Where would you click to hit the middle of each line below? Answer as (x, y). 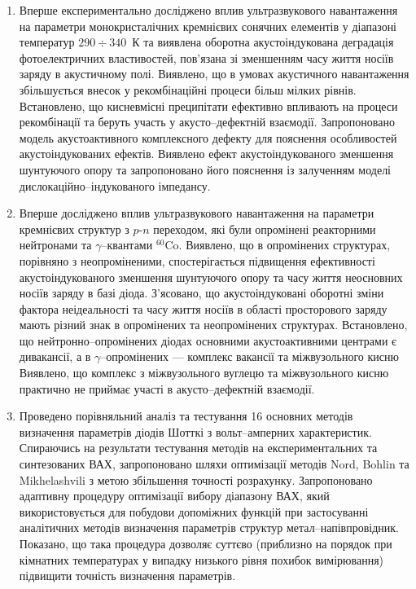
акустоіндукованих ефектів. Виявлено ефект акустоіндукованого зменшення (206, 154)
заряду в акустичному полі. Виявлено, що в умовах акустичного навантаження (214, 74)
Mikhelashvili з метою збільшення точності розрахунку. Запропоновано (196, 479)
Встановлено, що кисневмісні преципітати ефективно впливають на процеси (208, 105)
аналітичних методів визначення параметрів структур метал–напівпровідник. (209, 527)
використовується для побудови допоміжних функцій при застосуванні (194, 511)
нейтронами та (55, 245)
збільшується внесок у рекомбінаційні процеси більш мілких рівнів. (188, 89)
